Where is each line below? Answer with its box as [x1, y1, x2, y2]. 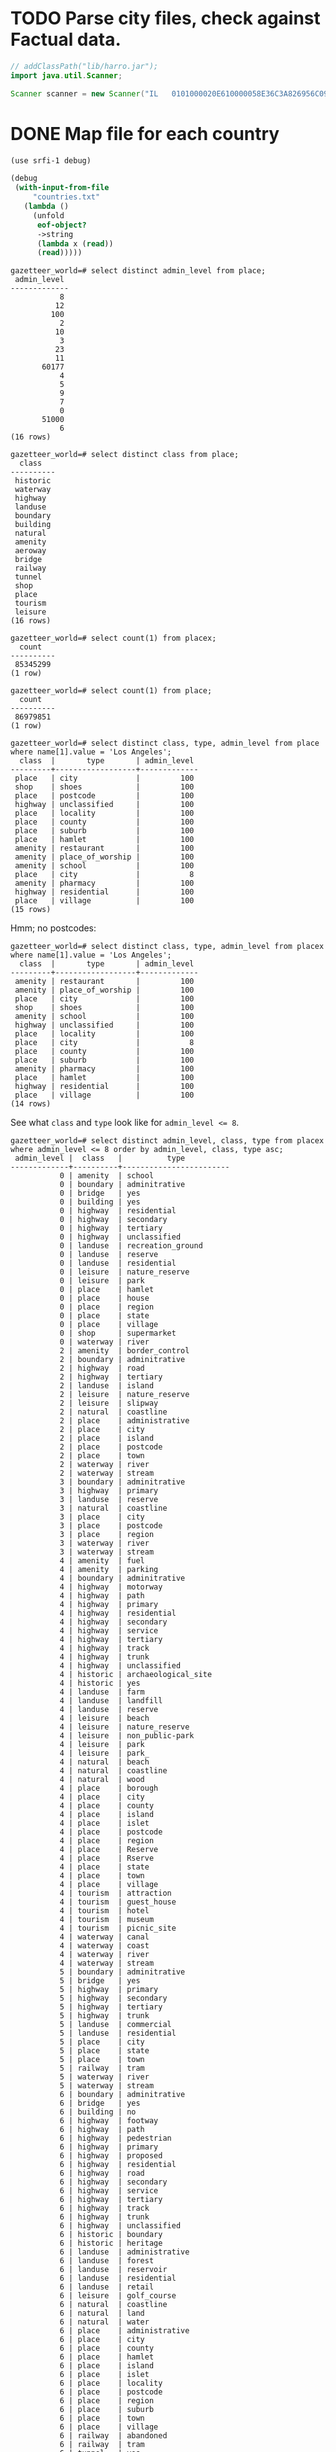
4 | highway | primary [59, 1600, 159, 1610]
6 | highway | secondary [59, 2177, 168, 2187]
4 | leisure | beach [59, 1713, 150, 1724]
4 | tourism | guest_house [59, 1897, 177, 1907]
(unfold [32, 210, 65, 221]
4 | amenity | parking [59, 1565, 159, 1575]
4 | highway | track [59, 1643, 150, 1654]
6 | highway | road [59, 2168, 145, 2179]
